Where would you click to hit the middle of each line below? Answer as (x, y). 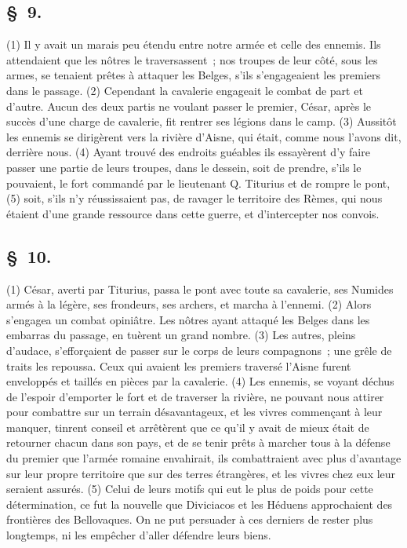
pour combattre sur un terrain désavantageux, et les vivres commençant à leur (194, 412)
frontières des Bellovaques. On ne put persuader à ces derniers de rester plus (190, 519)
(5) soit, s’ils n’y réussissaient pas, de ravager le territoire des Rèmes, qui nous (194, 198)
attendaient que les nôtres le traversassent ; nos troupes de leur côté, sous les (192, 59)
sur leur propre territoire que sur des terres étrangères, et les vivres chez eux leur (201, 473)
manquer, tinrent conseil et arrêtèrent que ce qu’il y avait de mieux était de (188, 427)
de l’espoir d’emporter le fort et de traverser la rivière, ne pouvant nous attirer (195, 396)
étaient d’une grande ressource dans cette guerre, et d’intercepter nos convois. (193, 213)
